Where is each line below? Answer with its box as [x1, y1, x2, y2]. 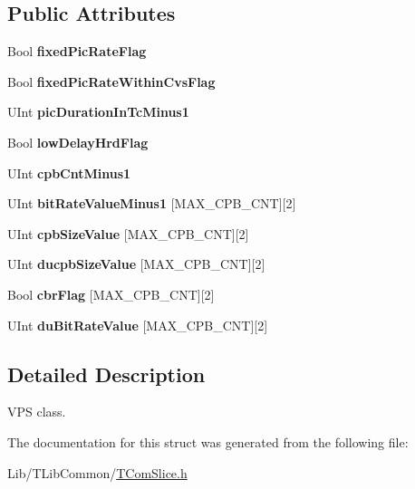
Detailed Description [7, 360, 206, 388]
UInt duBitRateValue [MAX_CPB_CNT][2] [7, 315, 268, 334]
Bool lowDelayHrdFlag [7, 132, 149, 151]
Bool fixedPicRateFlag [7, 42, 147, 61]
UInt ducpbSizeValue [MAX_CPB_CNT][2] [7, 254, 265, 273]
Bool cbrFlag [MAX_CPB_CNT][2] [7, 284, 215, 303]
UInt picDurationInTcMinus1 [7, 102, 189, 121]
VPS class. [7, 402, 66, 421]
